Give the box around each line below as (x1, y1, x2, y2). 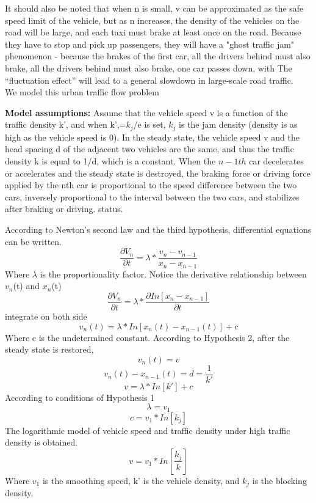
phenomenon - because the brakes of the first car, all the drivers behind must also (5, 50, 311, 62)
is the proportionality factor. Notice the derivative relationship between (40, 267, 307, 280)
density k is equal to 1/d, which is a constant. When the (5, 154, 216, 167)
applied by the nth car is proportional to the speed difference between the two (5, 178, 297, 191)
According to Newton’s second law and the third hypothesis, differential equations (5, 222, 312, 235)
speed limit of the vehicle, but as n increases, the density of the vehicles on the (5, 13, 300, 26)
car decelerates (249, 154, 304, 167)
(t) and (13, 279, 40, 292)
